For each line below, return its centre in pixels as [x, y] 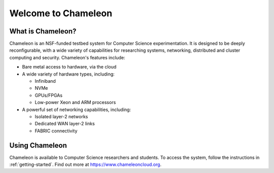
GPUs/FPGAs [49, 95]
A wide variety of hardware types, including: [68, 74]
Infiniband [45, 81]
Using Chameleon [38, 145]
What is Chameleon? [43, 31]
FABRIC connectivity [56, 131]
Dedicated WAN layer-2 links [65, 124]
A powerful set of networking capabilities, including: [77, 110]
